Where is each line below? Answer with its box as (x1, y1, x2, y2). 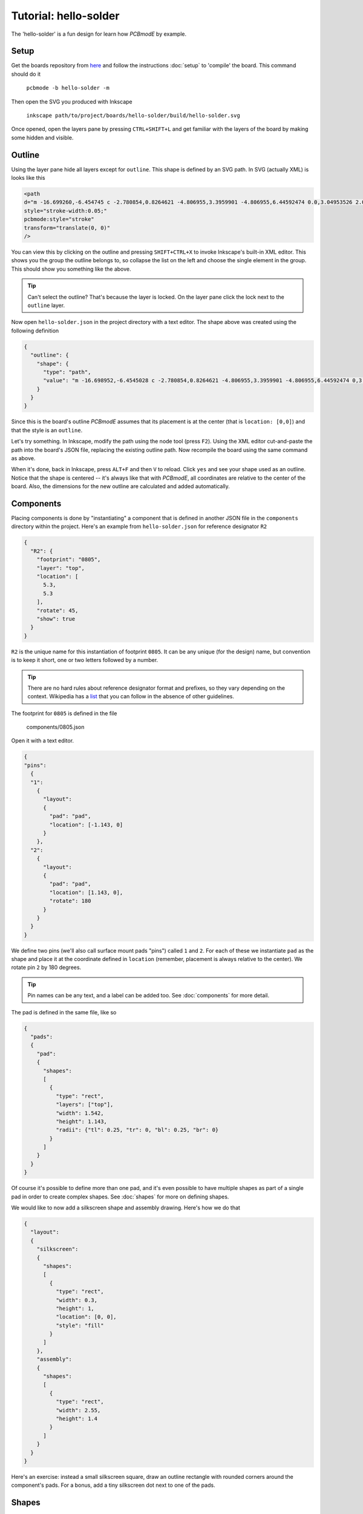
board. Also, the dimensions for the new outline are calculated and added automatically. (11, 483, 230, 490)
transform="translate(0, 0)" (24, 224, 111, 231)
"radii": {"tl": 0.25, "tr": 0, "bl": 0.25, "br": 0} (55, 1126, 219, 1134)
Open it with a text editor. (11, 737, 74, 744)
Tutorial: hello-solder (11, 9, 120, 22)
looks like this (11, 174, 45, 182)
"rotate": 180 (49, 897, 91, 905)
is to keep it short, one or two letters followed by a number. (11, 656, 159, 664)
